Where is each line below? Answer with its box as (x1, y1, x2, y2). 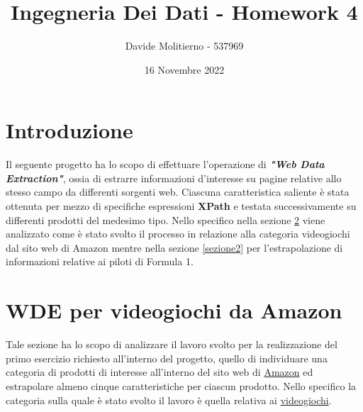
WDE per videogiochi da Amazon (6, 296, 342, 325)
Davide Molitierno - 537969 (125, 38, 244, 53)
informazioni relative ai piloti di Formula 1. (6, 254, 194, 269)
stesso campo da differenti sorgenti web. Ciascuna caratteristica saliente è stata (6, 184, 350, 199)
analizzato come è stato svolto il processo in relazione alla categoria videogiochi (6, 226, 350, 241)
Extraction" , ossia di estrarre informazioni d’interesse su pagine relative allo (6, 170, 342, 185)
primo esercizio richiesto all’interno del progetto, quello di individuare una (6, 350, 328, 365)
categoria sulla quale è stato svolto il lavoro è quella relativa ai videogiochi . (6, 392, 332, 407)
